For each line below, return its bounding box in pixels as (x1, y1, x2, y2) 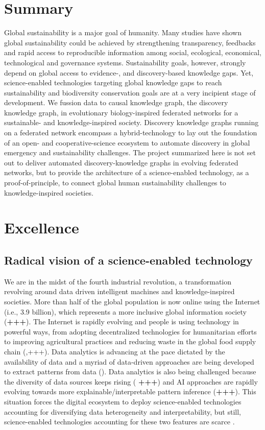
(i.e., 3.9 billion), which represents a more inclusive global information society (4, 306, 247, 317)
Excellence (4, 217, 79, 238)
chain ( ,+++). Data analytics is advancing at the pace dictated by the (4, 346, 225, 356)
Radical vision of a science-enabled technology (4, 252, 253, 268)
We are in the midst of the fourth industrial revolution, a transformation (4, 276, 232, 286)
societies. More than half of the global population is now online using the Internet (4, 296, 260, 306)
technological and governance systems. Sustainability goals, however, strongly (4, 57, 246, 67)
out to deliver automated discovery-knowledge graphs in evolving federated (4, 157, 238, 168)
